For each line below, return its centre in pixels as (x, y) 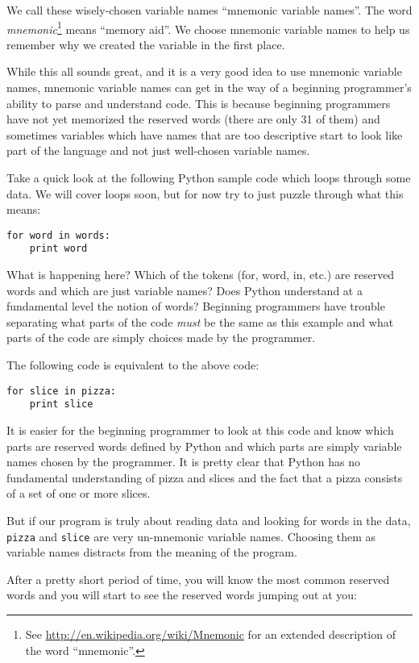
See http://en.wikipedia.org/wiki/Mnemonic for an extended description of (210, 634)
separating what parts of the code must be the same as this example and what (200, 321)
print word (58, 249)
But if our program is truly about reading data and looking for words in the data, (209, 520)
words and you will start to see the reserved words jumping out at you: (182, 595)
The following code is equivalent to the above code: (133, 365)
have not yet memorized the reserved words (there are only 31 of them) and (193, 119)
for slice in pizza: (62, 391)
